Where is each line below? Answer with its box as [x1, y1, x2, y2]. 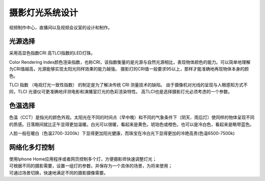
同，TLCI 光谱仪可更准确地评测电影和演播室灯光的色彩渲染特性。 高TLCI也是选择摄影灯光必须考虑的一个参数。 [9, 89, 233, 95]
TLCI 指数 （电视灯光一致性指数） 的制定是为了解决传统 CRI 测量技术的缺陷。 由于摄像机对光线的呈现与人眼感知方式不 [9, 82, 248, 88]
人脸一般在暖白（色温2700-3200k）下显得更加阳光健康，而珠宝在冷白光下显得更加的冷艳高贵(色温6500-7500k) [9, 130, 235, 136]
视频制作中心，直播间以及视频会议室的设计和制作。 [9, 25, 112, 30]
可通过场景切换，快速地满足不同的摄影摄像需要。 [9, 170, 108, 176]
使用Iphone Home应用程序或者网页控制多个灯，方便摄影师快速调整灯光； [9, 156, 157, 162]
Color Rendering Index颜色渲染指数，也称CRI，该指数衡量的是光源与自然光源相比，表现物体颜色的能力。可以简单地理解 [9, 59, 251, 65]
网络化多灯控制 [9, 143, 54, 152]
